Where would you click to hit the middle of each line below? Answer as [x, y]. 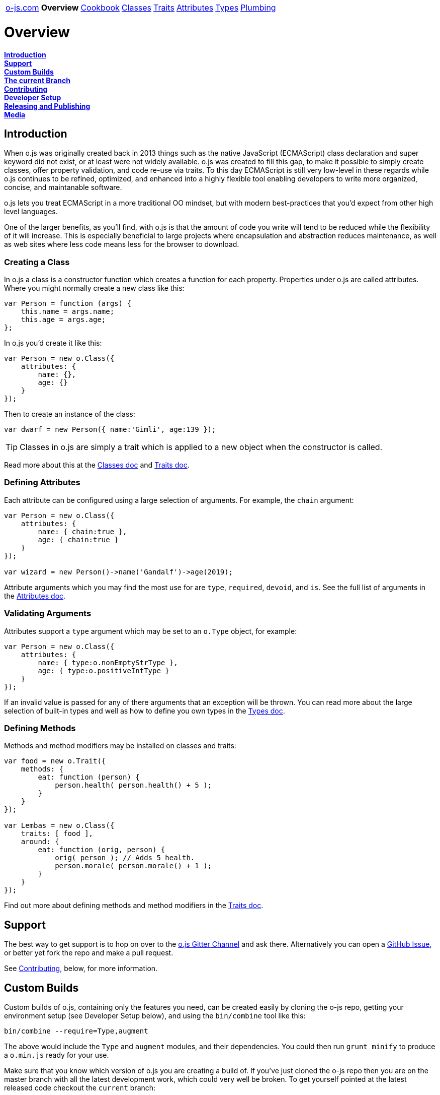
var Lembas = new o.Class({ [59, 826]
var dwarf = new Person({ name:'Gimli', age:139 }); [110, 430]
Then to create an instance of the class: [70, 414]
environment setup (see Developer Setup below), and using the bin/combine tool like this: [155, 1016]
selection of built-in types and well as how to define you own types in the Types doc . [145, 711]
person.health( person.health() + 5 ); [134, 785]
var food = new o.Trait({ [55, 761]
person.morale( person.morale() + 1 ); [134, 866]
